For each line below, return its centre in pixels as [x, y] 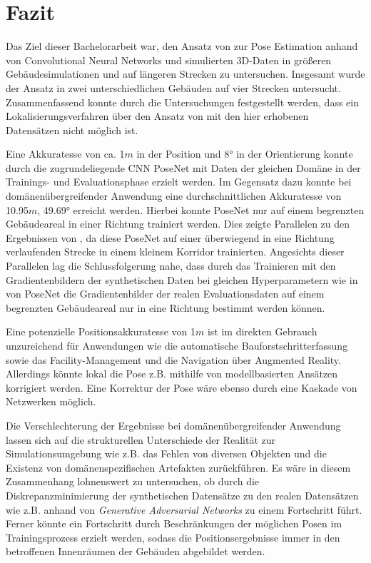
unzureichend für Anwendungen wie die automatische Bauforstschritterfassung [177, 345]
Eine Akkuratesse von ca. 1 [65, 154]
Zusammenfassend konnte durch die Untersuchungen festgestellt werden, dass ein [182, 102]
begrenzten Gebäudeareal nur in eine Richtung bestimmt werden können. [166, 307]
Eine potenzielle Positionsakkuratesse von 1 [101, 331]
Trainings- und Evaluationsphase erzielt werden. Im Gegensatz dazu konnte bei [179, 182]
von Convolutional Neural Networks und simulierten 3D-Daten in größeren [169, 60]
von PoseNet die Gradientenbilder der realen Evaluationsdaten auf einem [165, 294]
